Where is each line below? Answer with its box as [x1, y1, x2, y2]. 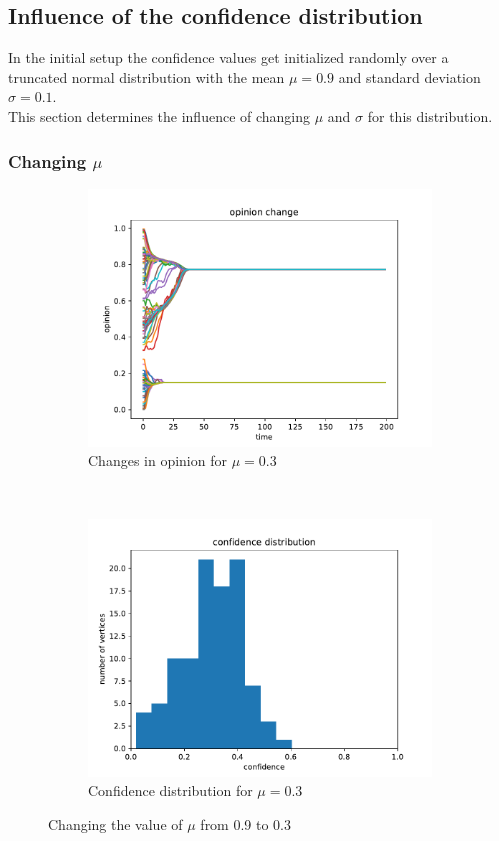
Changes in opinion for [88, 450, 227, 471]
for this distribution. [367, 105, 493, 126]
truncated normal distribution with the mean [8, 66, 285, 87]
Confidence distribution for [88, 780, 253, 801]
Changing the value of [48, 813, 183, 834]
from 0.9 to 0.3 [200, 813, 291, 834]
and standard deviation [338, 66, 481, 87]
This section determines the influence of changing [8, 105, 311, 126]
